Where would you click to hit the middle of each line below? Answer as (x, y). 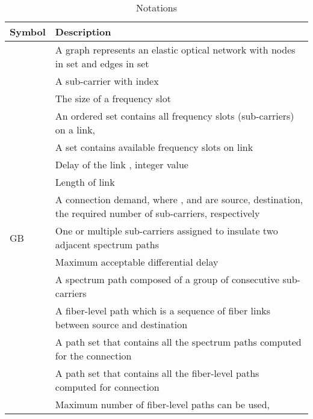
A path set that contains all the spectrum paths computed (178, 342)
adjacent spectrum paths (107, 244)
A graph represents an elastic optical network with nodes (175, 50)
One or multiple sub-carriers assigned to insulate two (166, 231)
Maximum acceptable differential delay (137, 262)
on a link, (75, 130)
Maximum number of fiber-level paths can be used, (163, 404)
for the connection (93, 356)
